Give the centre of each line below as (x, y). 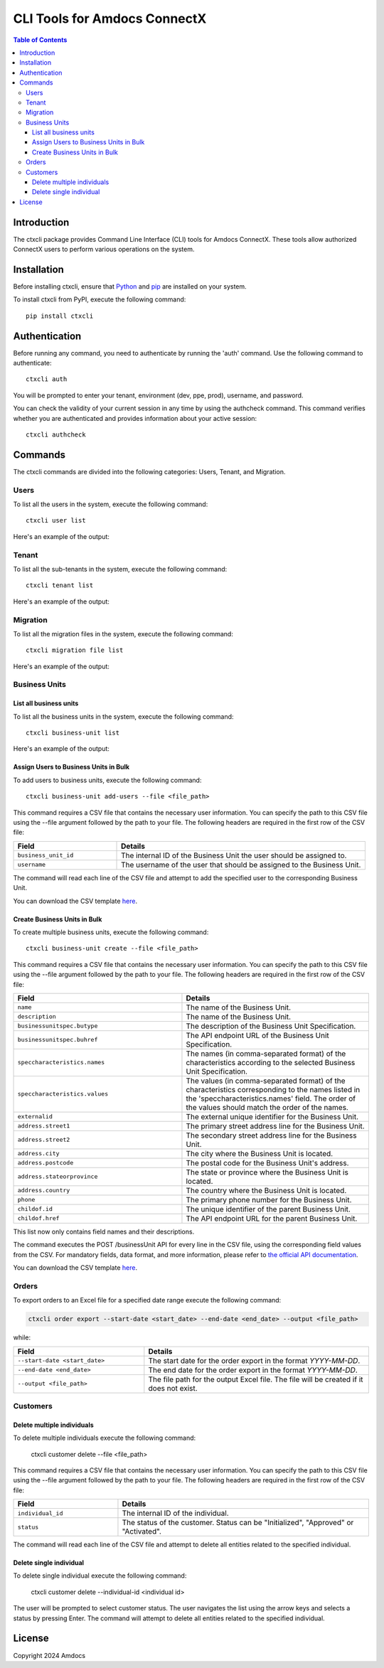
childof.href (38, 1218)
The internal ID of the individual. (175, 1513)
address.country (44, 1191)
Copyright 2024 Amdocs (49, 1655)
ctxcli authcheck (56, 435)
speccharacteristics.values (63, 1094)
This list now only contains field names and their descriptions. (104, 1231)
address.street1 (44, 1126)
